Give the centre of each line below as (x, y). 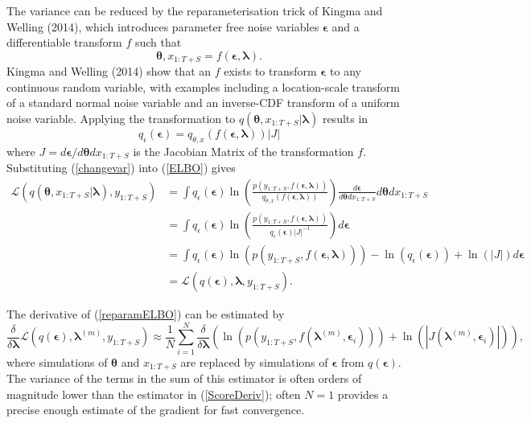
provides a (363, 394)
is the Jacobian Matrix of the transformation (243, 151)
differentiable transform (64, 42)
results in (345, 119)
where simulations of (57, 361)
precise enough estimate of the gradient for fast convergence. (156, 410)
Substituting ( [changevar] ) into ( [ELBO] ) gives (121, 168)
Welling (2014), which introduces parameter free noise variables (163, 26)
